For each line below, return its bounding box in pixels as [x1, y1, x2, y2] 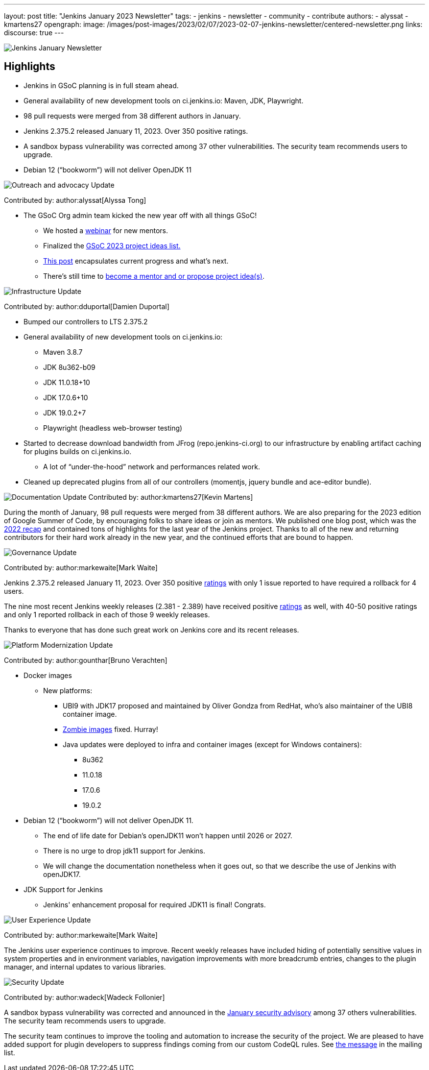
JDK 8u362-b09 [43, 363, 95, 371]
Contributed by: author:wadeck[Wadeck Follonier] [4, 993, 165, 1001]
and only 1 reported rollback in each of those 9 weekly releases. [4, 610, 210, 619]
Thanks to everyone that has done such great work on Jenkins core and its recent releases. [4, 625, 299, 634]
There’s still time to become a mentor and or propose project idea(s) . [43, 271, 265, 280]
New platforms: [43, 686, 93, 695]
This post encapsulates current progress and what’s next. [43, 256, 229, 265]
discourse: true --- [4, 28, 64, 37]
